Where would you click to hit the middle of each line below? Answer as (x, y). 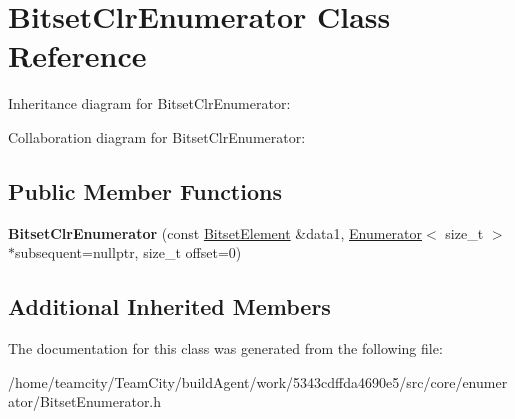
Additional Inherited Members (169, 306)
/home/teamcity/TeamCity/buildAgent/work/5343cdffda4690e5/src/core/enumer (258, 381)
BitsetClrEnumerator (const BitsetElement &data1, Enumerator (215, 232)
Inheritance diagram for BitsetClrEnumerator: (149, 103)
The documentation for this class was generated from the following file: (225, 348)
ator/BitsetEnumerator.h (85, 401)
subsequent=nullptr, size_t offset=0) (128, 252)
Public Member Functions (145, 190)
